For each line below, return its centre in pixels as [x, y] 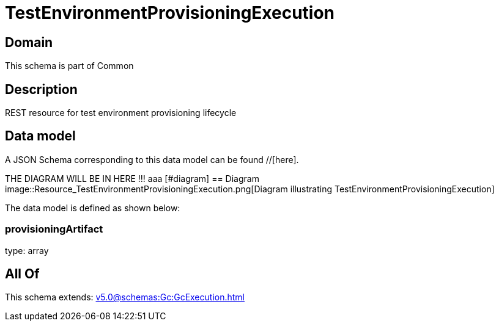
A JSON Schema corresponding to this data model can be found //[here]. [152, 159]
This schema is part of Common [69, 66]
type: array [27, 250]
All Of [22, 274]
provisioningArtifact [54, 229]
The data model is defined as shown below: [93, 208]
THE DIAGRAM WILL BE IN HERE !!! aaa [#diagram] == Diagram [132, 178]
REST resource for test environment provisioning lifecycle [121, 113]
